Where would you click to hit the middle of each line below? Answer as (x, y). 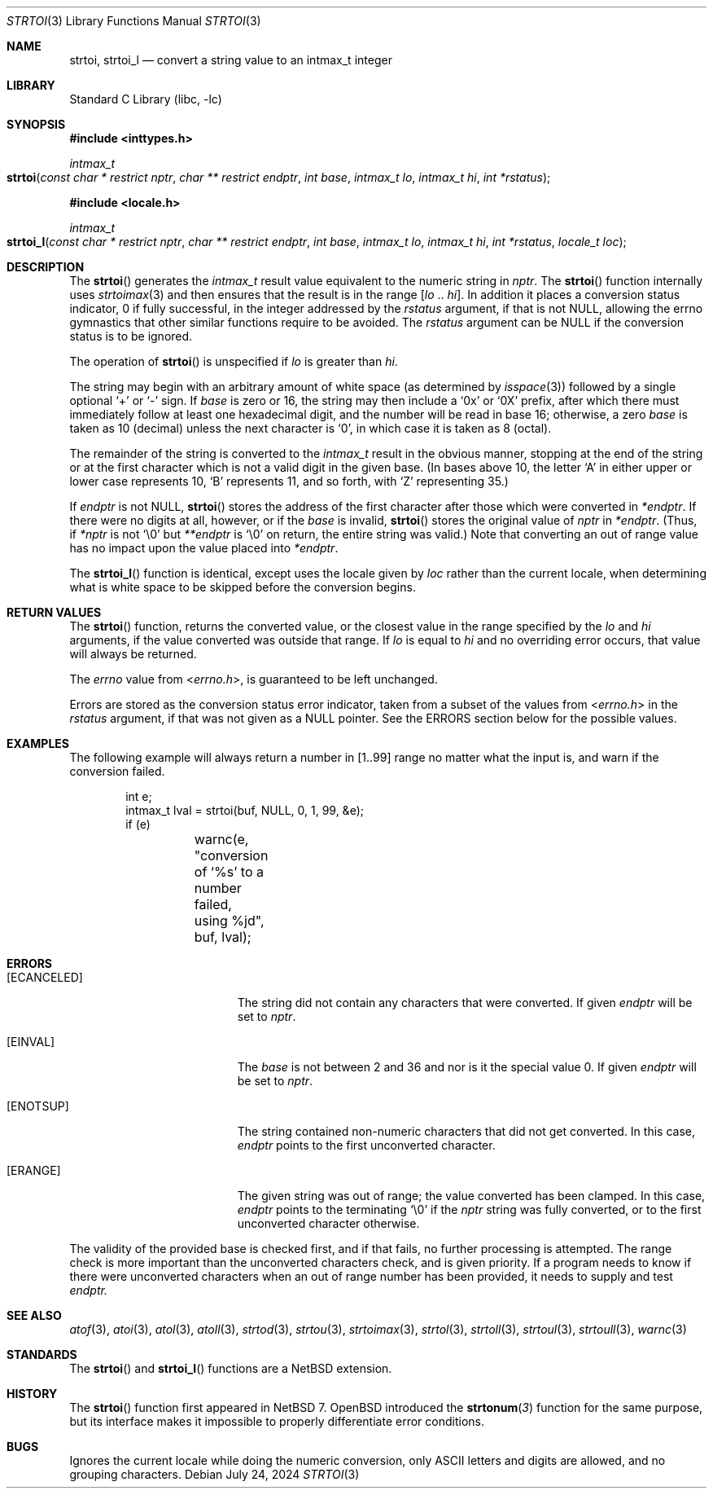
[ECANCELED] (45, 977)
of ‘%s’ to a (229, 872)
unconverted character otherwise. (328, 1223)
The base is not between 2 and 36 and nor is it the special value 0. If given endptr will (467, 1067)
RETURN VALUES (54, 612)
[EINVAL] (31, 1042)
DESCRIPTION (46, 267)
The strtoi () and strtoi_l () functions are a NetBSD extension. (231, 1368)
